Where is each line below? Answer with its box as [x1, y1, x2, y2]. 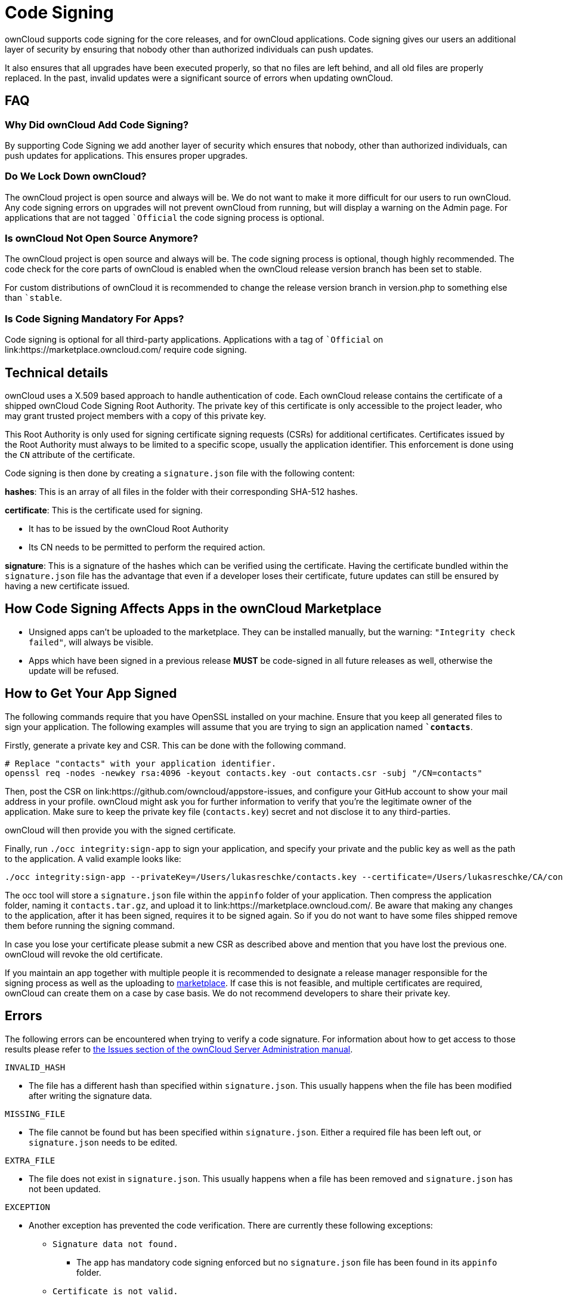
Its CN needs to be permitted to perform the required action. [29, 542, 265, 553]
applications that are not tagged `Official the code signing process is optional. [5, 212, 324, 223]
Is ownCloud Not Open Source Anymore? [5, 232, 199, 245]
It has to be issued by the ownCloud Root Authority [29, 524, 229, 534]
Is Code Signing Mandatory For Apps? [5, 312, 184, 325]
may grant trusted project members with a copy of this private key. [5, 411, 267, 421]
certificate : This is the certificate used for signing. [5, 505, 203, 516]
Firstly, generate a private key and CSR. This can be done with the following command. [5, 740, 346, 750]
